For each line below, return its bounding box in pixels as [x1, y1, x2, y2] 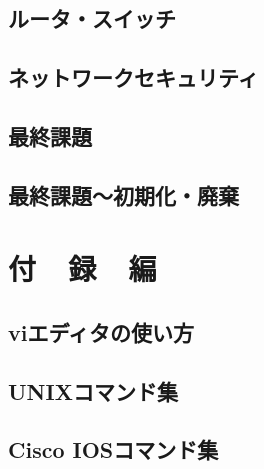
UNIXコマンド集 [8, 375, 178, 406]
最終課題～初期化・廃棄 [8, 179, 239, 210]
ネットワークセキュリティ [8, 62, 259, 93]
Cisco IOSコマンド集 [8, 434, 219, 465]
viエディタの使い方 [8, 316, 194, 347]
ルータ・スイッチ [8, 3, 176, 34]
